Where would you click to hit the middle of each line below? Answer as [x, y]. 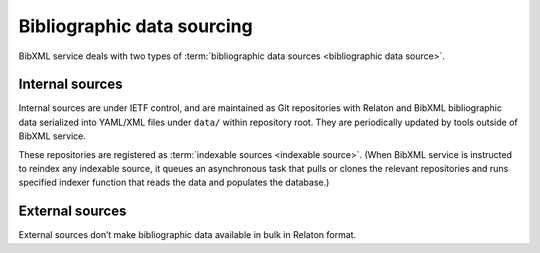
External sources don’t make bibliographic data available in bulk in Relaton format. [187, 235]
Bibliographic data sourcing [136, 26]
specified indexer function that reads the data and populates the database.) [174, 182]
